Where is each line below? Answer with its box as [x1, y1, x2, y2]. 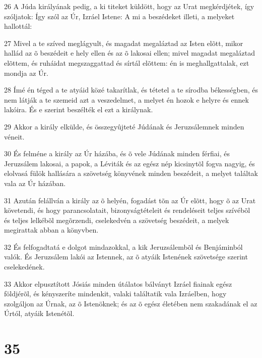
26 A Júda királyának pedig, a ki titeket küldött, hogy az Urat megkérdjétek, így [4, 1, 254, 11]
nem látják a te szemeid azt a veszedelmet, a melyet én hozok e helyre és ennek [4, 94, 249, 105]
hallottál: [4, 21, 32, 31]
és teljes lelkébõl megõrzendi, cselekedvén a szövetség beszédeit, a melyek [4, 214, 229, 225]
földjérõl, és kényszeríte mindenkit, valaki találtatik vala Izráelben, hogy [4, 288, 227, 299]
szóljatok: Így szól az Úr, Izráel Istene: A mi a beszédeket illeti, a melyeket [4, 11, 235, 21]
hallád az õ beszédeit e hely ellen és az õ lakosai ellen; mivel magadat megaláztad [4, 48, 255, 58]
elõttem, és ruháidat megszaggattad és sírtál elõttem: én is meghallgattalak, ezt [4, 57, 249, 68]
